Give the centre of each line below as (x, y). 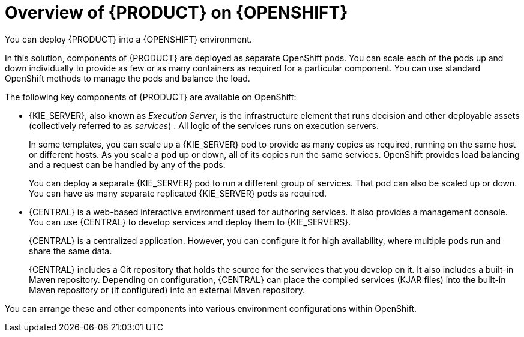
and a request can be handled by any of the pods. (127, 164)
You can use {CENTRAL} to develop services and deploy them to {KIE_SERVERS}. (190, 222)
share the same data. (71, 251)
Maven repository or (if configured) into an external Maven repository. (167, 290)
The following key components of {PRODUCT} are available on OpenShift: (151, 97)
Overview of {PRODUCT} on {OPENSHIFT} (176, 13)
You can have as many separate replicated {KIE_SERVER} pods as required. (178, 193)
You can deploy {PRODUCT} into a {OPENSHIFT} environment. (128, 39)
